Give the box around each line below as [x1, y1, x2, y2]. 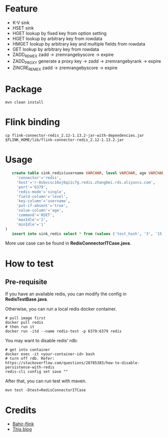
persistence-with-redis [5, 365, 55, 370]
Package [5, 83, 42, 95]
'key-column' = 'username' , [16, 198, 70, 203]
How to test [5, 258, 54, 269]
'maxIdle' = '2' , [16, 217, 48, 222]
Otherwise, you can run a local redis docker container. [5, 306, 117, 312]
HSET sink [12, 25, 34, 31]
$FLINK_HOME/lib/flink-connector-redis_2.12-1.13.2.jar [5, 137, 124, 143]
